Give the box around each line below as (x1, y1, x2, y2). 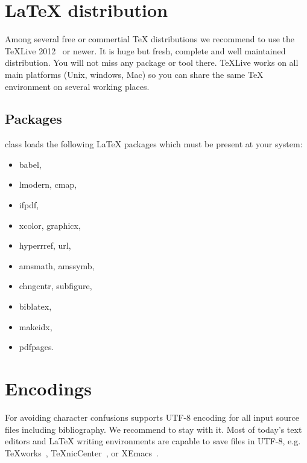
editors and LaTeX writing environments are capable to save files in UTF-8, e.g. (5, 435, 301, 447)
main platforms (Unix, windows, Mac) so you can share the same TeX (5, 68, 264, 80)
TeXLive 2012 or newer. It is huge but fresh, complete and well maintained (5, 44, 286, 57)
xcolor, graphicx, (19, 219, 81, 231)
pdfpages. (19, 340, 54, 353)
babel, (19, 158, 42, 170)
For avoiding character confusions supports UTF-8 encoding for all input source (5, 410, 299, 423)
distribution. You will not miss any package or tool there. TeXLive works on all (5, 56, 299, 69)
